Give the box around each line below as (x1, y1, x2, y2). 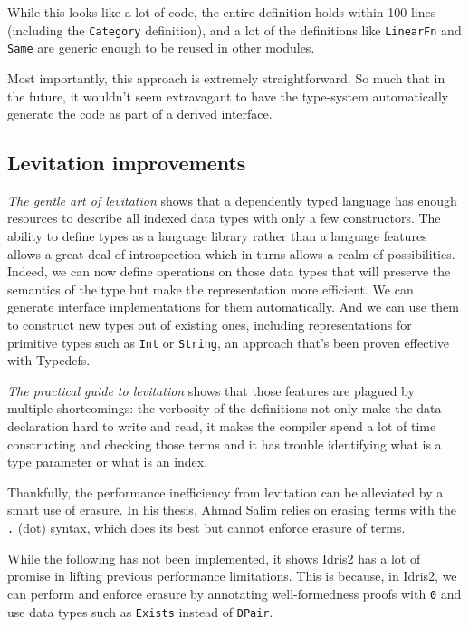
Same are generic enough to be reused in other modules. (7, 38, 315, 57)
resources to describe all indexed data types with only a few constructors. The (7, 208, 441, 227)
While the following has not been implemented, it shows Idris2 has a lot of (7, 548, 421, 567)
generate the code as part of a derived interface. (7, 104, 273, 123)
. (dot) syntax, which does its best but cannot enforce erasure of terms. (7, 518, 406, 537)
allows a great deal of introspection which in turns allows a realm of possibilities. (7, 244, 455, 263)
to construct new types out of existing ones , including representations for (7, 315, 412, 334)
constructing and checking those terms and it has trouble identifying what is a (7, 434, 442, 453)
